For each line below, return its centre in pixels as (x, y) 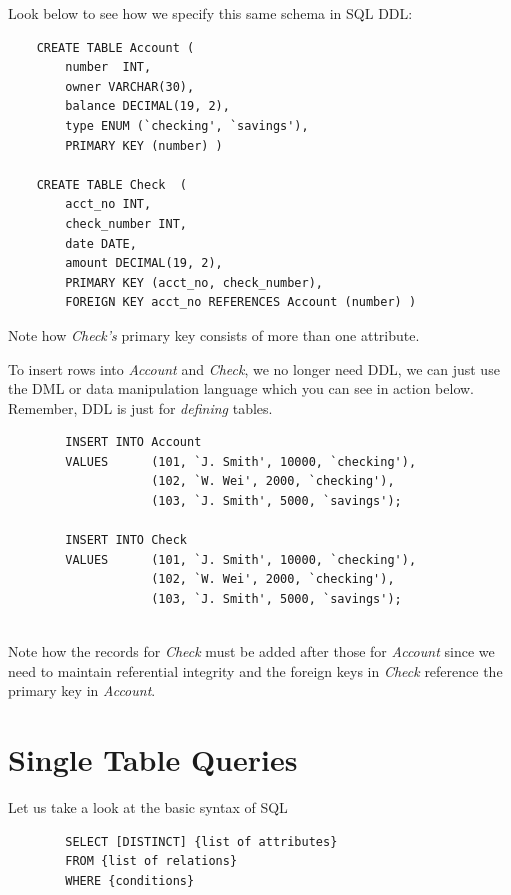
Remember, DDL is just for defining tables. (140, 407)
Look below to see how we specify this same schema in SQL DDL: (210, 13)
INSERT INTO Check (126, 540)
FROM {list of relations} (151, 861)
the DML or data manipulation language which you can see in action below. (241, 388)
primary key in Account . (82, 690)
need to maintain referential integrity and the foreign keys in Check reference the (255, 670)
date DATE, (101, 243)
